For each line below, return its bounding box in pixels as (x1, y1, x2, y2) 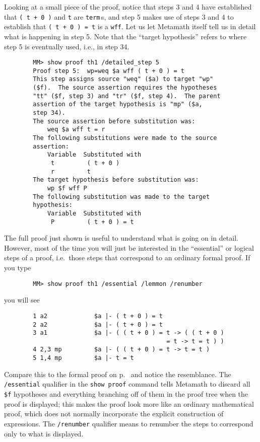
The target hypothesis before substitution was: (33, 176, 199, 184)
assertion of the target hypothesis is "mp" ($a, (33, 101, 203, 108)
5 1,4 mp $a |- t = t (33, 354, 134, 362)
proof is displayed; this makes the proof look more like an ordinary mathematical (4, 398, 254, 409)
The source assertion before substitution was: (33, 117, 196, 125)
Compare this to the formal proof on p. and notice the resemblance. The (4, 369, 231, 379)
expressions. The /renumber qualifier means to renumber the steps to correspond (4, 418, 253, 428)
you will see (4, 294, 40, 305)
